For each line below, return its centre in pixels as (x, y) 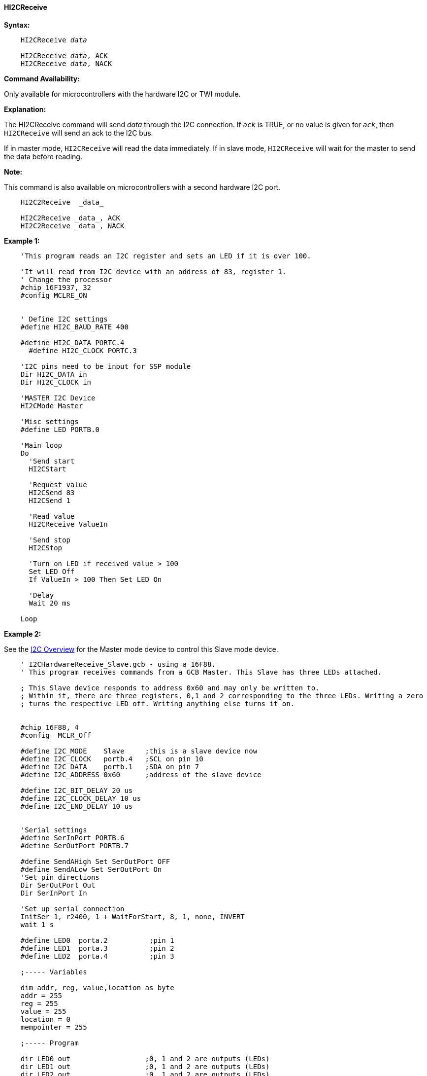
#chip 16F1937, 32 (56, 287)
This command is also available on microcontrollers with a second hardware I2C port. (142, 187)
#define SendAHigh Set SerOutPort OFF (95, 861)
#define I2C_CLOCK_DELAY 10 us (81, 798)
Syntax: (17, 25)
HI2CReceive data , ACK (64, 55)
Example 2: (23, 634)
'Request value (58, 484)
